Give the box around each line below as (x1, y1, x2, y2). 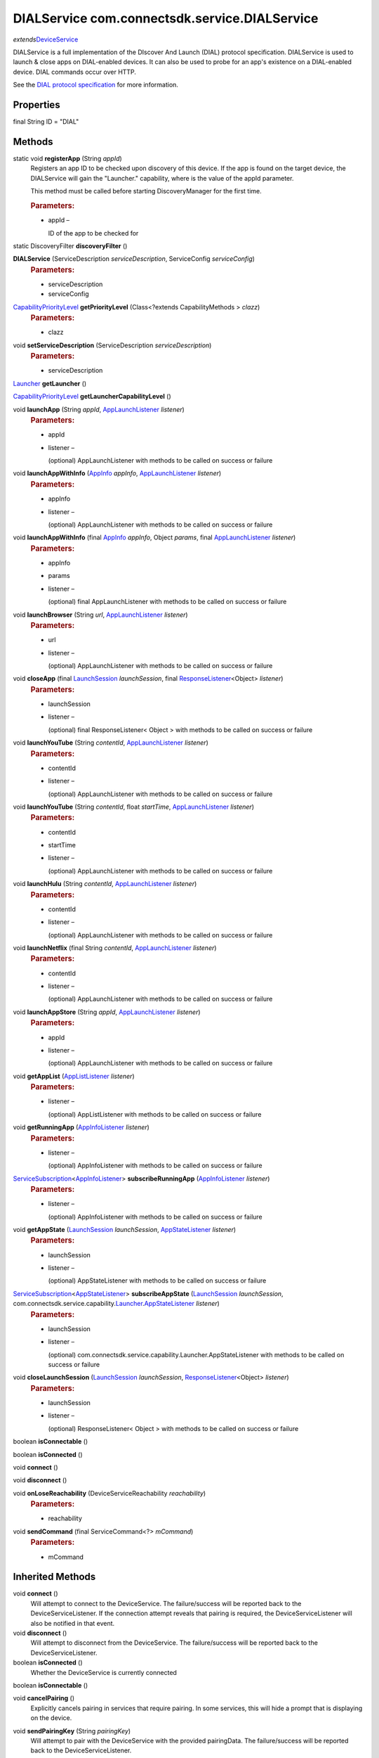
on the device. (30, 1714, 72, 1722)
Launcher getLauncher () (13, 379, 87, 387)
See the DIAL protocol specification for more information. (13, 81, 179, 89)
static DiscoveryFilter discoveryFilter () (13, 241, 128, 250)
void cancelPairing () (13, 1694, 75, 1702)
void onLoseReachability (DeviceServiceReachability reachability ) (13, 1489, 206, 1497)
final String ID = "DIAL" (13, 117, 79, 126)
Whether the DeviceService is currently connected (30, 1668, 177, 1676)
